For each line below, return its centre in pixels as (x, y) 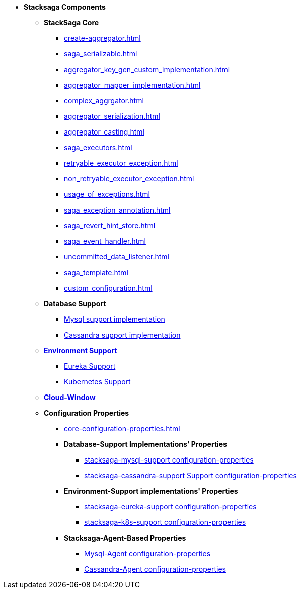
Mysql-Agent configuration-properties (147, 553)
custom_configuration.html (108, 288)
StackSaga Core (71, 22)
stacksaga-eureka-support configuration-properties (170, 507)
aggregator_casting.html (104, 132)
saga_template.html (96, 272)
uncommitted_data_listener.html (117, 257)
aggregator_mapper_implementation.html (132, 85)
